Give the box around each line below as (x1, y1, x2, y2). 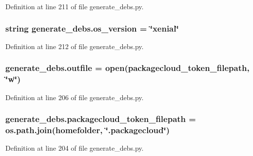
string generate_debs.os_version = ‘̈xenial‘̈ (5, 22, 179, 34)
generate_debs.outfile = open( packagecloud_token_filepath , (5, 62, 250, 74)
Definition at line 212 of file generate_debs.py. (5, 41, 144, 51)
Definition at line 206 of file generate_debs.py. (5, 92, 144, 102)
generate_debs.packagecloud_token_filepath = (5, 113, 196, 125)
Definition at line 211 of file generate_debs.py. (5, 1, 144, 11)
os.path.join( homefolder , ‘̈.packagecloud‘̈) (5, 123, 170, 136)
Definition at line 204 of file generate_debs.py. (5, 143, 144, 153)
